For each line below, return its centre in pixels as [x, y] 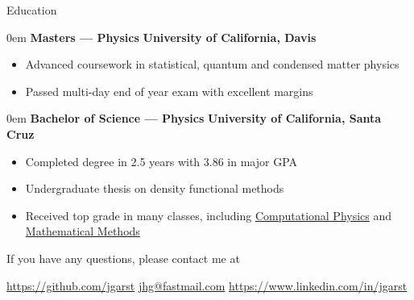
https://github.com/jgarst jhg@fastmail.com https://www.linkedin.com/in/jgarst [207, 285]
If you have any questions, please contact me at [123, 258]
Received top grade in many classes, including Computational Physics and [209, 215]
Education [32, 10]
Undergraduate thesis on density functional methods [155, 188]
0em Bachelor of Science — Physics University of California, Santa [194, 118]
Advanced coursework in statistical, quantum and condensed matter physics [212, 64]
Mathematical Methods [83, 231]
